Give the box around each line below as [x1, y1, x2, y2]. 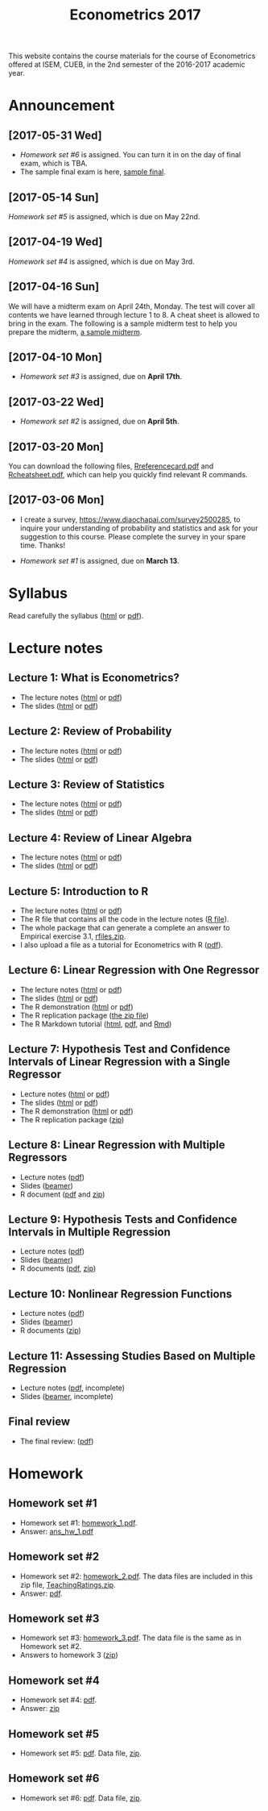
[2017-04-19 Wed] [8, 235, 103, 249]
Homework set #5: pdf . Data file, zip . [19, 1748, 142, 1758]
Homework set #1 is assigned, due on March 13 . [19, 556, 179, 565]
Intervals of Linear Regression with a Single [8, 1055, 231, 1069]
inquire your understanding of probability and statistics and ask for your [19, 522, 258, 533]
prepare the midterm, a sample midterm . [8, 327, 142, 336]
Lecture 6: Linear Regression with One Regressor [8, 964, 260, 977]
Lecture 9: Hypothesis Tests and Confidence [8, 1212, 237, 1226]
